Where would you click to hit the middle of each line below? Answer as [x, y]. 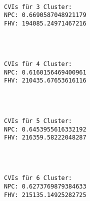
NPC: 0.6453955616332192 [45, 129]
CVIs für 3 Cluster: [38, 7]
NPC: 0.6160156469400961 [45, 72]
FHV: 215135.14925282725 [45, 195]
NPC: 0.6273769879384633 [45, 186]
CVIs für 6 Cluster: [38, 178]
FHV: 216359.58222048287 [45, 138]
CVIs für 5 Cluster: [38, 121]
